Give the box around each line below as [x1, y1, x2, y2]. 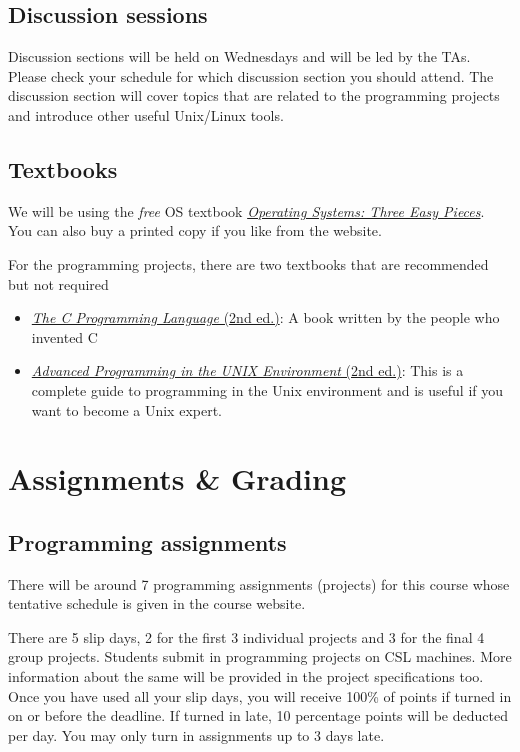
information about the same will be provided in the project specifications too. [8, 666, 484, 687]
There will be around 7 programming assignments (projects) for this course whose [8, 573, 510, 594]
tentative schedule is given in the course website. [8, 593, 306, 614]
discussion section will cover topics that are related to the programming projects [8, 85, 500, 106]
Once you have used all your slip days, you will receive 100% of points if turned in [8, 685, 512, 706]
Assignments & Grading [8, 458, 347, 499]
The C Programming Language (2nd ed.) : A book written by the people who [31, 307, 500, 328]
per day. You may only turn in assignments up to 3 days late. [8, 724, 385, 745]
